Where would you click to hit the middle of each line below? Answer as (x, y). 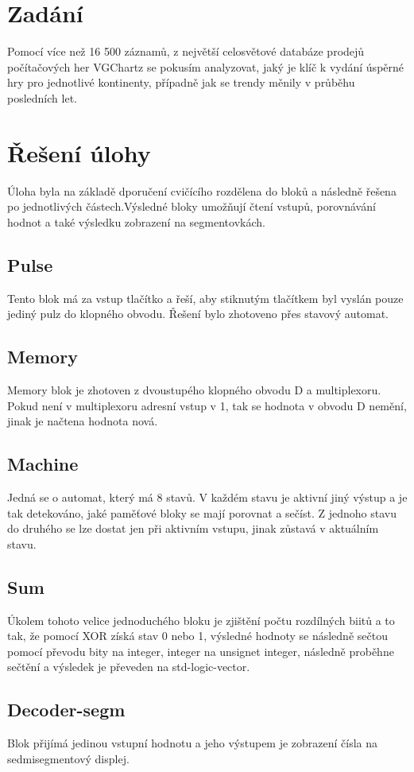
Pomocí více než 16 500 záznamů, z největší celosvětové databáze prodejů (186, 51)
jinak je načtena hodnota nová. (83, 421)
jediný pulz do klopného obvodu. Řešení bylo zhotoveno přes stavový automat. (198, 314)
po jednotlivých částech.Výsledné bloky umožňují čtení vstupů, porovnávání (192, 206)
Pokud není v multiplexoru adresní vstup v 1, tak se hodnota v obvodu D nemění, (207, 405)
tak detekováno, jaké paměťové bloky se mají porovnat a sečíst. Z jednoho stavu (202, 512)
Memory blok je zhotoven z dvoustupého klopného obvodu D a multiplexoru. (194, 390)
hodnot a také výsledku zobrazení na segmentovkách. (136, 221)
